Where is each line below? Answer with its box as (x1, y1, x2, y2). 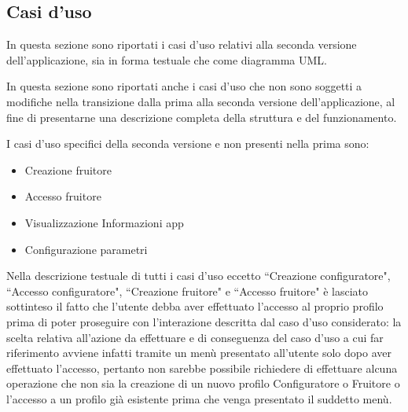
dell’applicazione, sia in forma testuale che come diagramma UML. (6, 51, 327, 68)
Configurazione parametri (24, 241, 148, 257)
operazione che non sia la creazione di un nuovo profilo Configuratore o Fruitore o (6, 375, 400, 392)
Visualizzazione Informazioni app (24, 214, 184, 230)
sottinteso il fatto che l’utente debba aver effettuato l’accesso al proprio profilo (6, 298, 384, 315)
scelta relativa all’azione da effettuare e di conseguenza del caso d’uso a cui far (6, 329, 384, 345)
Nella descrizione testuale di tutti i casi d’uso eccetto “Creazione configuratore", (6, 267, 391, 284)
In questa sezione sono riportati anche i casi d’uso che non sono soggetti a (6, 78, 362, 94)
